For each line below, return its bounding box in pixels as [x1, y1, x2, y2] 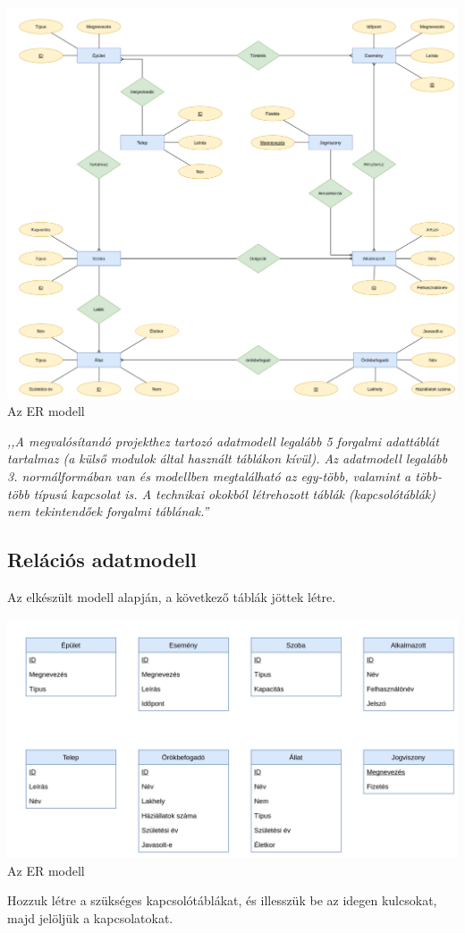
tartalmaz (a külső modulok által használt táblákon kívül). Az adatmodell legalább [7, 449, 448, 468]
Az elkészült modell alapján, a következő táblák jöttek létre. [7, 587, 336, 606]
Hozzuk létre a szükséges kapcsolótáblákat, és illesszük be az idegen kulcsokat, [7, 891, 437, 910]
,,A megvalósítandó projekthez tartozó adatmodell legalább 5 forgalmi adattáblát [7, 431, 439, 450]
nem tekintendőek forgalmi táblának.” [7, 502, 209, 521]
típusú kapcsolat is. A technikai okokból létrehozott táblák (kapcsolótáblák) [33, 484, 435, 503]
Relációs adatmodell [7, 546, 197, 573]
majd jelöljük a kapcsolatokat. [7, 909, 173, 928]
